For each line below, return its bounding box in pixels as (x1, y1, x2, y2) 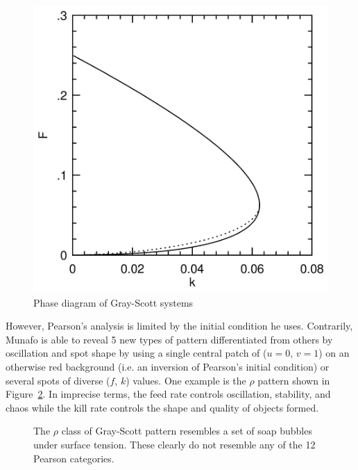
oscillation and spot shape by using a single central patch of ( (6, 346, 267, 360)
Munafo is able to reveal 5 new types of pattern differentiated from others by (6, 332, 333, 346)
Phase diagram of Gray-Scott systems (33, 295, 194, 309)
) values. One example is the (126, 373, 246, 387)
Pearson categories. (33, 451, 114, 465)
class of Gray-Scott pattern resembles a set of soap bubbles (61, 423, 312, 438)
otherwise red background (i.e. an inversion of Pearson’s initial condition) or (6, 359, 330, 373)
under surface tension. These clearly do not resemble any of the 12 (33, 437, 316, 451)
